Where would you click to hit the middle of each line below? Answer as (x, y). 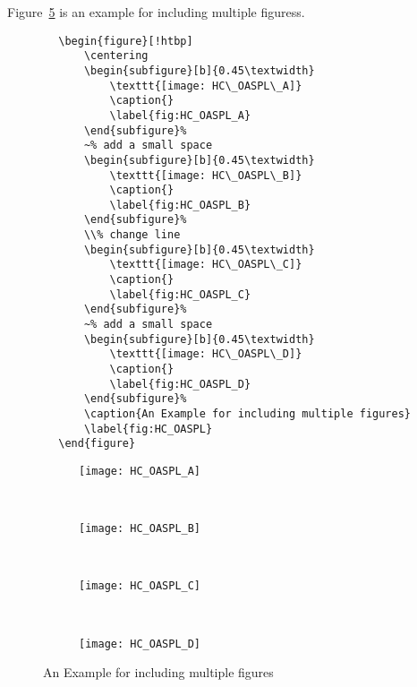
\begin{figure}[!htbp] (126, 41)
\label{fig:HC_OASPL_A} (180, 115)
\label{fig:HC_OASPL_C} (180, 294)
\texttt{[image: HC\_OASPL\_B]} (206, 175)
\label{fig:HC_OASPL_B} (180, 205)
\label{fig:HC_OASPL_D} (180, 384)
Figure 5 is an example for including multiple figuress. (156, 12)
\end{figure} (97, 444)
